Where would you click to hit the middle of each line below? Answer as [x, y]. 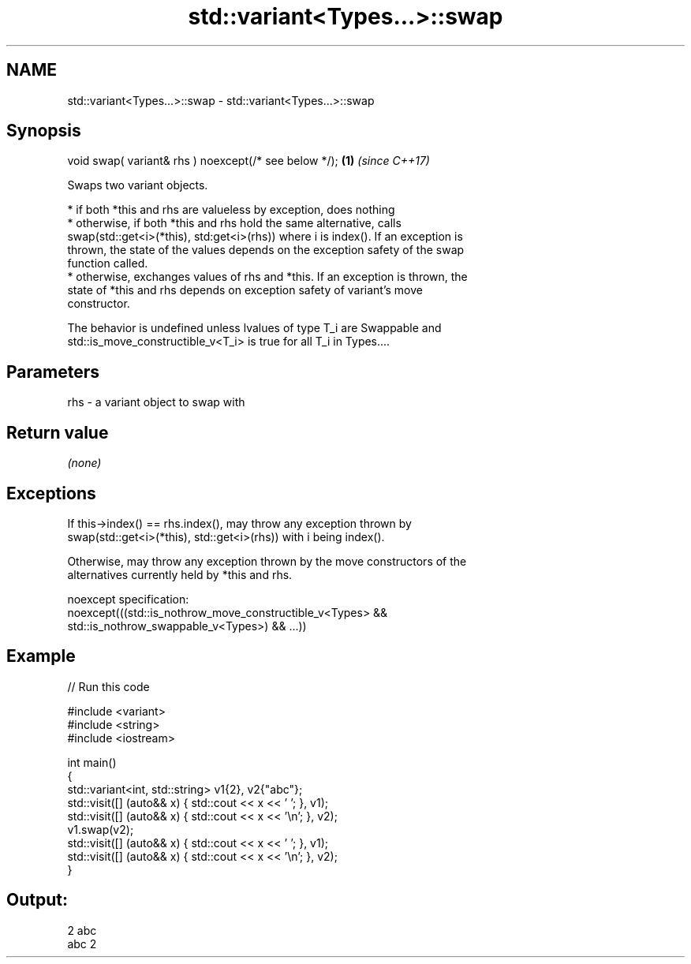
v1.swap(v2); [101, 829]
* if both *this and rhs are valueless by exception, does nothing [231, 210]
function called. [108, 263]
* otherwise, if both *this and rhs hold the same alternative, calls [234, 223]
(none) [84, 463]
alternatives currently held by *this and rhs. [180, 574]
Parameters [53, 372]
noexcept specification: [128, 599]
